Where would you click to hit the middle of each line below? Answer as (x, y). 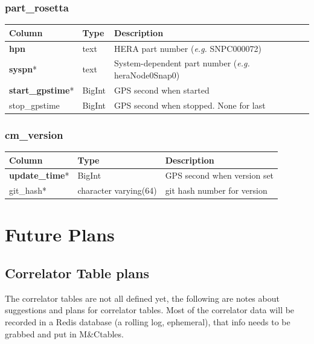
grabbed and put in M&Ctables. (64, 333)
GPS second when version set (219, 175)
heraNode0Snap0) (147, 75)
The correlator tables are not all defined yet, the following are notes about (142, 298)
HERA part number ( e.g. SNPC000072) (188, 48)
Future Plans (60, 234)
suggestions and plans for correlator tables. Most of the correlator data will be (150, 310)
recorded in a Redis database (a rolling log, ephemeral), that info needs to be (148, 322)
